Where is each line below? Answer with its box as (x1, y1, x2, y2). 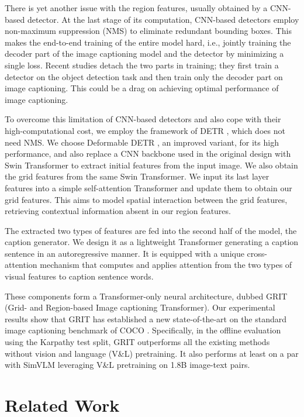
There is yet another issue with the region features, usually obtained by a (5, 2, 268, 13)
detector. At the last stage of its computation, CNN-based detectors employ (27, 13, 299, 25)
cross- (247, 247, 267, 259)
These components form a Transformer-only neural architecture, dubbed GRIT (5, 290, 288, 302)
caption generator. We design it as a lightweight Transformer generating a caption (5, 236, 299, 248)
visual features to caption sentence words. (5, 270, 154, 282)
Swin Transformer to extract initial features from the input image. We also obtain (5, 158, 298, 171)
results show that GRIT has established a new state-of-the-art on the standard (5, 312, 287, 325)
